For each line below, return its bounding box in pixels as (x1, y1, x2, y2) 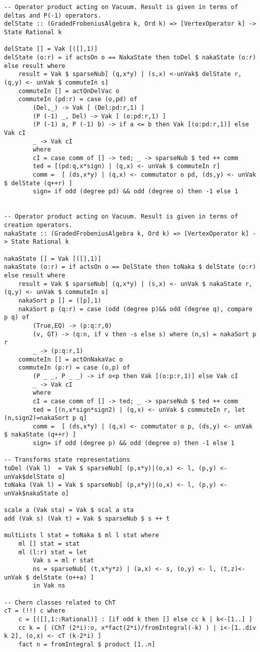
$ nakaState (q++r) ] (4, 431, 76, 439)
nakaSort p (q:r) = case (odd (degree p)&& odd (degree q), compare (18, 305, 252, 313)
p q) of (4, 314, 30, 321)
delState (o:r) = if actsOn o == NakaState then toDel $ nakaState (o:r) (4, 53, 256, 61)
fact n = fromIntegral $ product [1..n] (18, 640, 155, 648)
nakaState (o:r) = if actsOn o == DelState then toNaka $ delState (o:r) (4, 263, 256, 271)
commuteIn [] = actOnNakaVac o (18, 355, 123, 363)
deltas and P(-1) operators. (4, 12, 102, 19)
